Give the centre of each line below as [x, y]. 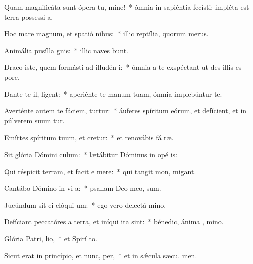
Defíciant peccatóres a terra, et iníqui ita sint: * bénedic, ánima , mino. [114, 222]
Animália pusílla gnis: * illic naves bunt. [66, 50]
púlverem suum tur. [34, 120]
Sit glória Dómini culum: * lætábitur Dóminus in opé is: [91, 154]
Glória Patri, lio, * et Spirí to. [51, 238]
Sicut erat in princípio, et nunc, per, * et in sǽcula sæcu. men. [101, 255]
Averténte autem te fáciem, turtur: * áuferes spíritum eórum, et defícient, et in [125, 111]
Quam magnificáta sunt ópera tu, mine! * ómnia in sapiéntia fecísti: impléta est [127, 7]
